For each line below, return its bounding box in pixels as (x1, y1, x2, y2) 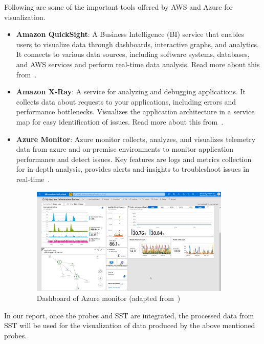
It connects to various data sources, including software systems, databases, (16, 49, 250, 59)
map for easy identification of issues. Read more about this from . (16, 116, 224, 127)
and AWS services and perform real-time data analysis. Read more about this (16, 58, 260, 69)
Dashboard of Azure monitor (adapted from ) (36, 293, 181, 303)
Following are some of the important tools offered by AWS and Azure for (4, 2, 233, 12)
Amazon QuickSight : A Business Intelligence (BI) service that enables (16, 29, 244, 39)
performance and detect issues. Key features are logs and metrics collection (16, 153, 252, 164)
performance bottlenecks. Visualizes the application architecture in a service (16, 106, 255, 117)
